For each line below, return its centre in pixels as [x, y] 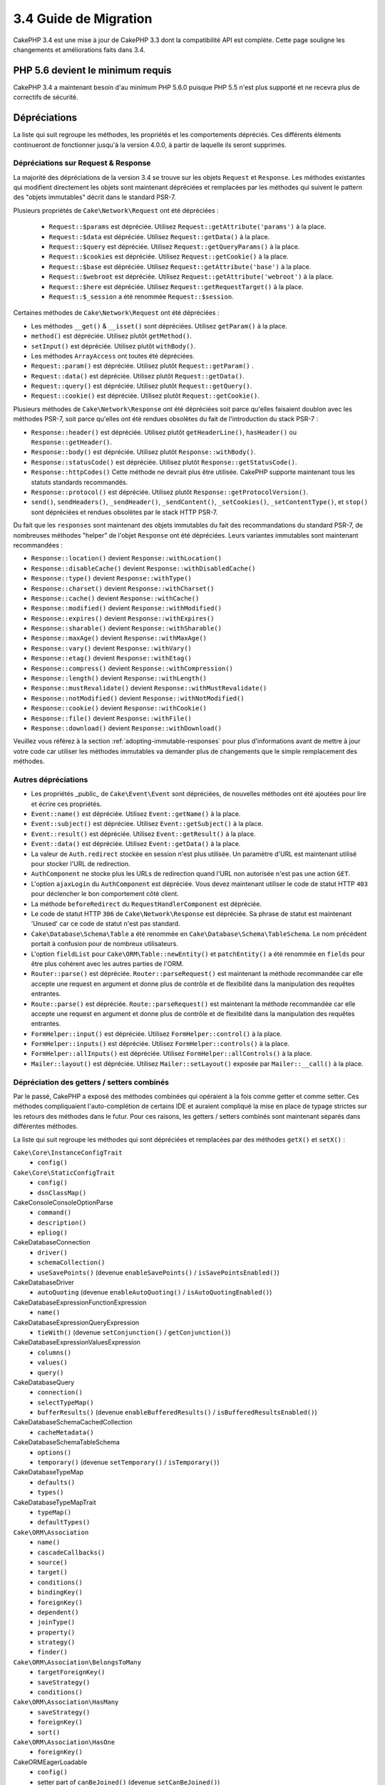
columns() [54, 1352]
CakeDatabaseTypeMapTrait [55, 1502]
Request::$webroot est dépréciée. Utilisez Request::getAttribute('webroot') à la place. [191, 277]
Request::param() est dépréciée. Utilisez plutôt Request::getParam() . [142, 366]
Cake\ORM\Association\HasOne [64, 1742]
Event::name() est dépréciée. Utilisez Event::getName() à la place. [136, 814]
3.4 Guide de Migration [83, 19]
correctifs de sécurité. [46, 97]
